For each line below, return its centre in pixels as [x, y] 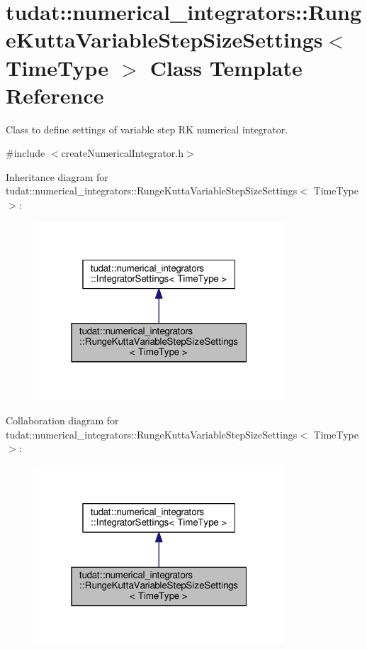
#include [26, 153]
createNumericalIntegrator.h [122, 153]
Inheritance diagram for [57, 176]
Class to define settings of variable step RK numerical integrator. [147, 129]
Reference [55, 95]
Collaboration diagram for [62, 420]
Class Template [226, 67]
